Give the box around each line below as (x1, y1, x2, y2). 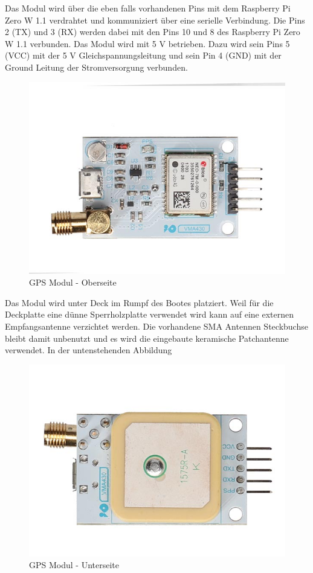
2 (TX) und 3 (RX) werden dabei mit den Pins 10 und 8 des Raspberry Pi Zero (5, 25, 300, 38)
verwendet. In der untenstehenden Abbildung (5, 344, 172, 356)
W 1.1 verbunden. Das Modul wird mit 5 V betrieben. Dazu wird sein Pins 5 (5, 37, 290, 50)
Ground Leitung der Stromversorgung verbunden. (5, 60, 188, 73)
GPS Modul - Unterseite (29, 559, 119, 571)
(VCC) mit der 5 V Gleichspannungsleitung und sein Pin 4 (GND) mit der (5, 49, 282, 62)
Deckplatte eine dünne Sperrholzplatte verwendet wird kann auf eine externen (5, 308, 294, 321)
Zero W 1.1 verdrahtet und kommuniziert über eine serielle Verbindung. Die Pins (5, 13, 305, 26)
